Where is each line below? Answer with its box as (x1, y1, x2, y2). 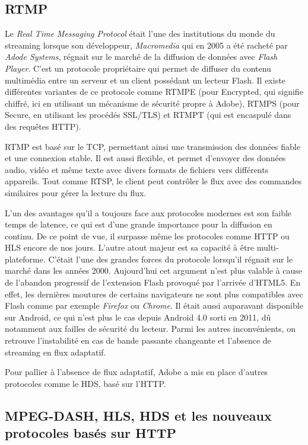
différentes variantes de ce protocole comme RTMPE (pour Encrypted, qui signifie (5, 85, 303, 98)
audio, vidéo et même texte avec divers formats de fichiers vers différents (5, 163, 269, 175)
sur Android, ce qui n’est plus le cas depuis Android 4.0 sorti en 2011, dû (5, 310, 271, 323)
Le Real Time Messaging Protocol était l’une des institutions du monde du (5, 27, 275, 40)
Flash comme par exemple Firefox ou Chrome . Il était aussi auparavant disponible (5, 299, 303, 312)
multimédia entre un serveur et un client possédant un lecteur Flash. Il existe (5, 73, 285, 86)
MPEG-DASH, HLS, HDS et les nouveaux (5, 406, 272, 424)
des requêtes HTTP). (5, 120, 81, 132)
